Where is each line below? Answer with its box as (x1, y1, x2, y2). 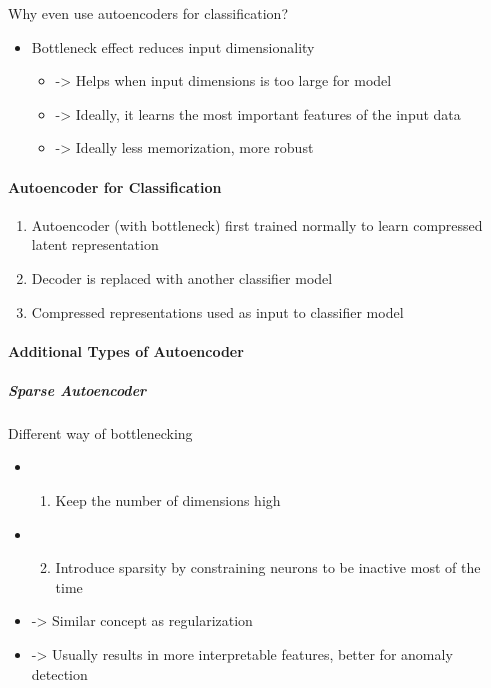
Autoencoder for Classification (8, 176, 222, 197)
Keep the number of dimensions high (55, 490, 281, 511)
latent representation (31, 234, 159, 255)
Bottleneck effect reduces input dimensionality (31, 36, 315, 57)
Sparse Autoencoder (8, 379, 147, 400)
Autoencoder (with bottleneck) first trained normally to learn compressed (31, 214, 483, 235)
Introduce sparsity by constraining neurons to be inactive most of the (55, 557, 481, 578)
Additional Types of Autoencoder (8, 340, 244, 361)
